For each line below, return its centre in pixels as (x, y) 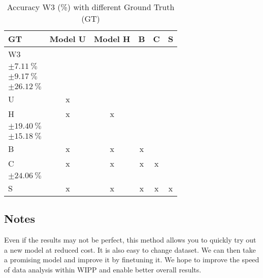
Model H (112, 39)
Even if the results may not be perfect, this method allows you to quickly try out (130, 240)
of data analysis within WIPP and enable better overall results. (103, 269)
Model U (68, 39)
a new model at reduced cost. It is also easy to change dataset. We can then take (130, 249)
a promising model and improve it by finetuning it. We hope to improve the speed (132, 260)
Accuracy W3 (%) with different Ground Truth (91, 7)
